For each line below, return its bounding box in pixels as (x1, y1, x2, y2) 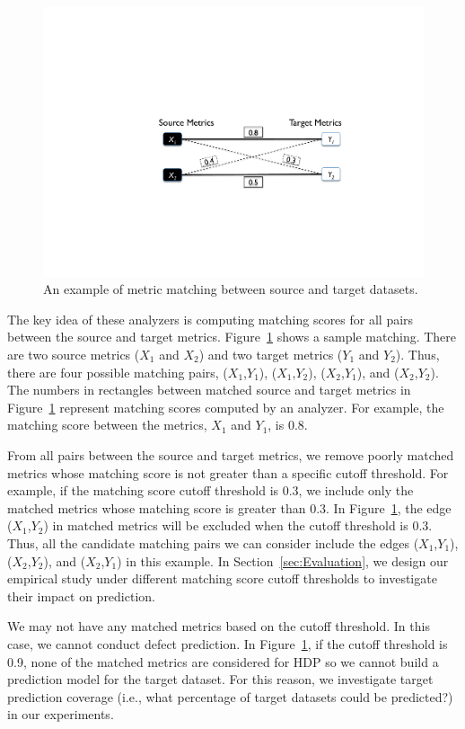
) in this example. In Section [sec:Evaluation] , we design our (117, 551, 449, 570)
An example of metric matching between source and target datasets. (43, 280, 418, 298)
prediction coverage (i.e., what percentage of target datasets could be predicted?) (7, 687, 453, 706)
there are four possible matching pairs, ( (7, 362, 228, 381)
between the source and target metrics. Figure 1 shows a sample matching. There (7, 327, 457, 346)
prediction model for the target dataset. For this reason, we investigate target (7, 670, 434, 689)
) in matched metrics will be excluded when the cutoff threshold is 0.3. (43, 516, 433, 535)
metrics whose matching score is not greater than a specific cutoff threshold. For (7, 463, 449, 482)
